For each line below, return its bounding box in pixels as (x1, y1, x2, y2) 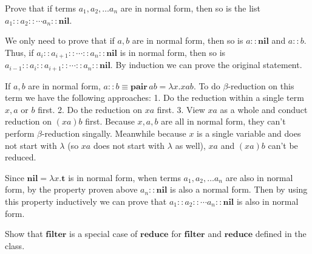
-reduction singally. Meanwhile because (41, 127, 186, 140)
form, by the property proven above (5, 183, 138, 196)
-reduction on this (228, 79, 294, 92)
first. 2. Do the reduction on (38, 103, 143, 115)
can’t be (268, 139, 298, 151)
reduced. (5, 151, 36, 163)
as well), (175, 139, 206, 151)
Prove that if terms (5, 2, 76, 14)
